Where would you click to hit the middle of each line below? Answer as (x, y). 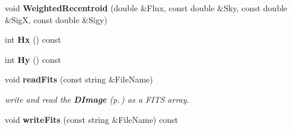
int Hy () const (33, 59)
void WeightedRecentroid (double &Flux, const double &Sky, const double (146, 8)
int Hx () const (33, 39)
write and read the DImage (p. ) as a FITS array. (97, 99)
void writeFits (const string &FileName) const (91, 119)
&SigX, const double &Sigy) (56, 19)
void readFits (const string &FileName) (79, 79)
